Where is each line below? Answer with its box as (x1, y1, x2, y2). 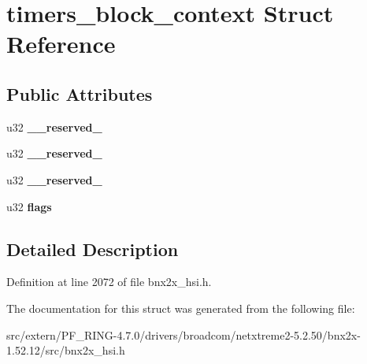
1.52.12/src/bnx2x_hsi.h (6, 342, 125, 358)
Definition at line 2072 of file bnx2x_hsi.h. (6, 273, 212, 290)
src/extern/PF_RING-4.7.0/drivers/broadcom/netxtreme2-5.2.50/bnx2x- (6, 326, 361, 343)
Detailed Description (6, 236, 179, 261)
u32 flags (6, 198, 52, 214)
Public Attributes (6, 81, 153, 106)
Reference (6, 28, 116, 60)
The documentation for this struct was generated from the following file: (6, 299, 355, 316)
